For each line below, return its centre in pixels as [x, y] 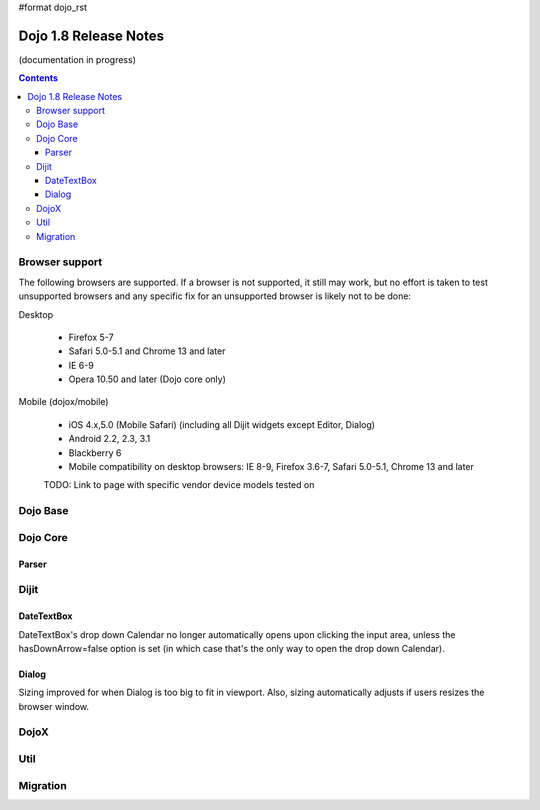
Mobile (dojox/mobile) [63, 402]
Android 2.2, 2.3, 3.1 [109, 439]
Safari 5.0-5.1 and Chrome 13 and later [147, 351]
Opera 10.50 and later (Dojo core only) [147, 379]
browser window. [54, 706]
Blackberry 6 [95, 452]
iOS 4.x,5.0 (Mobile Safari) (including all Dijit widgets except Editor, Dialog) [221, 424]
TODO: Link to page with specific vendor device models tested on [179, 485]
